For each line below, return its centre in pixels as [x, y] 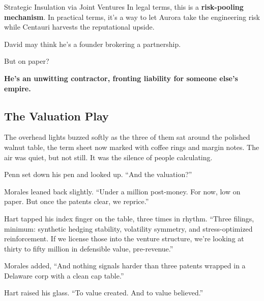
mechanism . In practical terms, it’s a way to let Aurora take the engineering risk [132, 17]
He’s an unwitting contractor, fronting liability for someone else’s [121, 78]
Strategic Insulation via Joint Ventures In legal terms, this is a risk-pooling [124, 7]
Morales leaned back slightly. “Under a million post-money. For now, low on [122, 191]
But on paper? [27, 61]
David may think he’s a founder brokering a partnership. [93, 44]
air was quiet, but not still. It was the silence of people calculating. [108, 157]
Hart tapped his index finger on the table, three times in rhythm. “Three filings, [129, 218]
